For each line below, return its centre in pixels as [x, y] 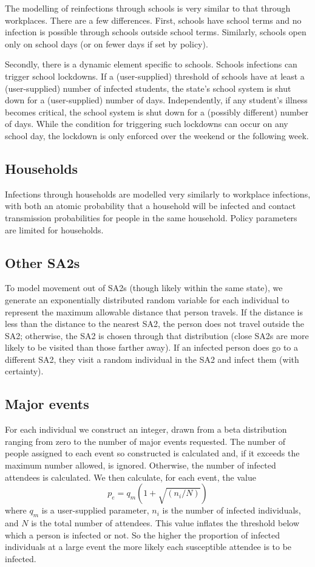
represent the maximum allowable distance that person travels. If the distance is [154, 311]
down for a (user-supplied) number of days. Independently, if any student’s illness [156, 100]
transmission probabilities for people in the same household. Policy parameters [151, 217]
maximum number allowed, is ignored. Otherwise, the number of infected [141, 465]
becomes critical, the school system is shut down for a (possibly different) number [157, 112]
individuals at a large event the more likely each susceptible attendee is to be [148, 547]
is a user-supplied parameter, [95, 510]
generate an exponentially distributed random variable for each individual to [147, 299]
